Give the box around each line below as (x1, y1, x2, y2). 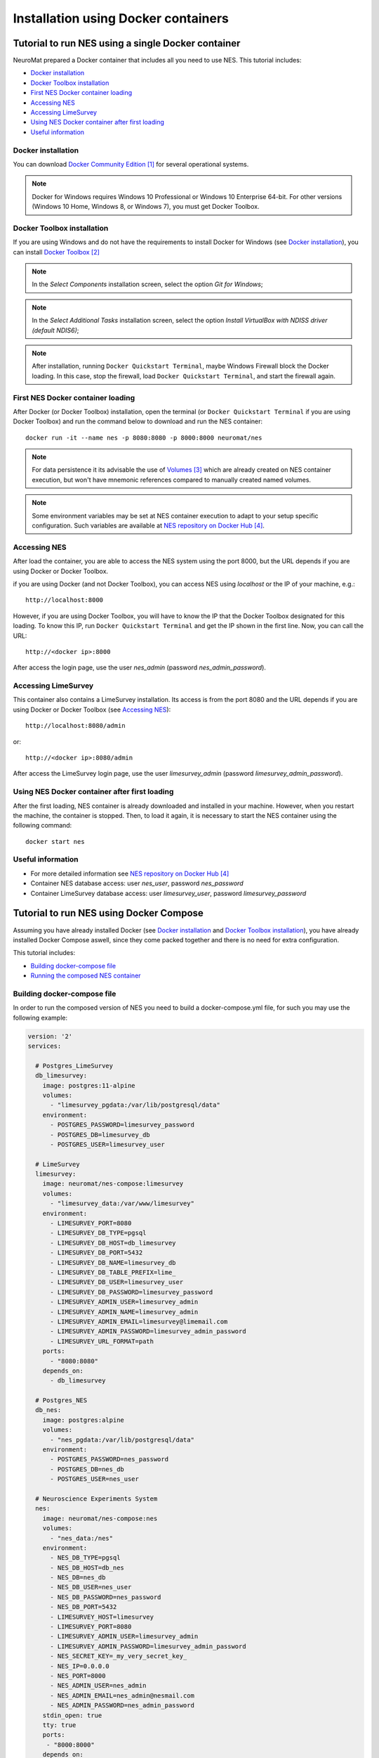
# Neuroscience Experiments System (35, 1494, 158, 1503)
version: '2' (27, 1032, 73, 1040)
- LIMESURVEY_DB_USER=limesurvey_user (50, 1278, 184, 1286)
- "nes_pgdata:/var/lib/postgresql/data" (50, 1435, 194, 1444)
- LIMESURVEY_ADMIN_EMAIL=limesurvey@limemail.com (50, 1317, 228, 1326)
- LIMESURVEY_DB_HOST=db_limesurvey (50, 1238, 176, 1247)
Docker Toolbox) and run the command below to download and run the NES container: (13, 417, 263, 425)
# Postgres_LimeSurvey (35, 1062, 114, 1070)
